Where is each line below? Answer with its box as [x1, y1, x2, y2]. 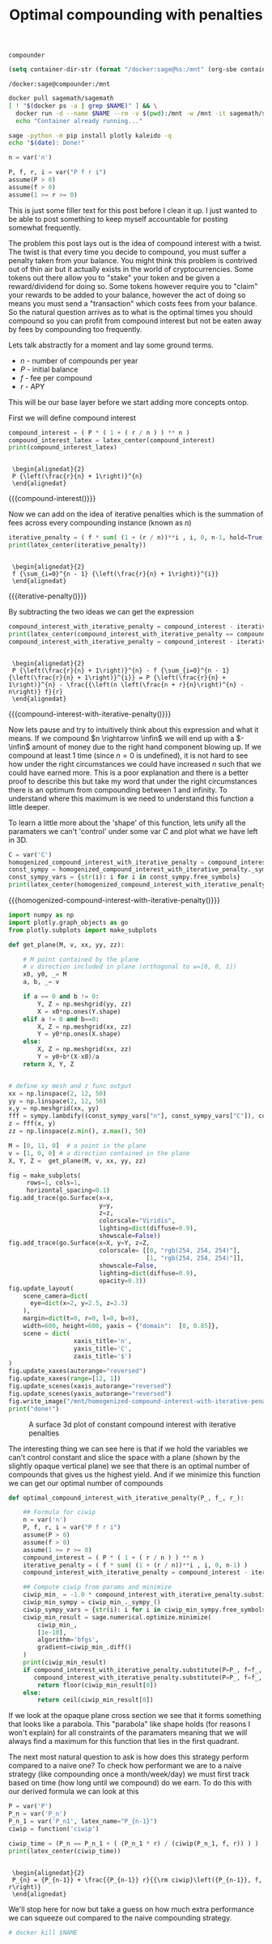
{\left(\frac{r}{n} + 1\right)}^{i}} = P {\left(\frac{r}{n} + [8, 674, 227, 682]
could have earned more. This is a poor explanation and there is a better [8, 768, 249, 777]
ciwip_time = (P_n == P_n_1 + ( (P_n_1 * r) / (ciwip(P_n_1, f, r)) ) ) [8, 1840, 259, 1848]
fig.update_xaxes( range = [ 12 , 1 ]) [8, 1375, 121, 1383]
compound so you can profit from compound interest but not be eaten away [8, 316, 261, 325]
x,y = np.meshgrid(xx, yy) [8, 1104, 100, 1112]
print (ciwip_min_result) [23, 1658, 107, 1667]
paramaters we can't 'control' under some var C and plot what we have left [8, 826, 258, 836]
